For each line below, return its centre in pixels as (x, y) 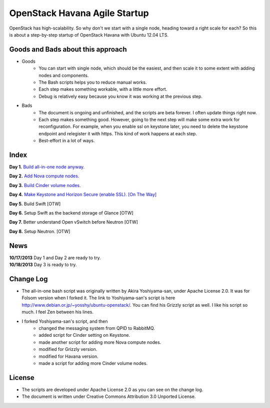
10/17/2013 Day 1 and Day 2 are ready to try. (55, 258)
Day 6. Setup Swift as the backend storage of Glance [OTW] (71, 213)
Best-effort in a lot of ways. (67, 141)
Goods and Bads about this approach (68, 49)
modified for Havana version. (68, 356)
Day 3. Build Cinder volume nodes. (45, 185)
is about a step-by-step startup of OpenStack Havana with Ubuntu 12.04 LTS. (89, 35)
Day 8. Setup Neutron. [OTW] (40, 231)
